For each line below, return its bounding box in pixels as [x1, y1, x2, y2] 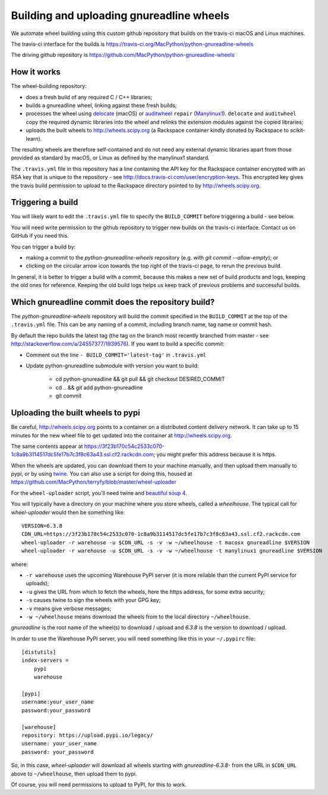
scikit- [290, 127, 305, 134]
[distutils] [21, 649, 56, 656]
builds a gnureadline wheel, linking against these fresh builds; [26, 102, 177, 109]
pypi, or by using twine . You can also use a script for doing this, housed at [11, 470, 193, 478]
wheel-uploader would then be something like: [11, 509, 125, 516]
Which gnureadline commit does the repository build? [11, 297, 215, 307]
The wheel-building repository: [11, 83, 87, 90]
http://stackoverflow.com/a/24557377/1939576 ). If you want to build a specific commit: [11, 340, 225, 348]
